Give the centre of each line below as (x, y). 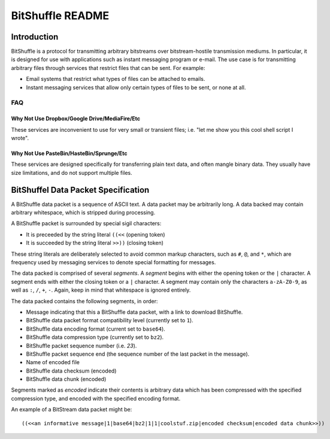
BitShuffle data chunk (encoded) (66, 379)
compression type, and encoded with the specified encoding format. (96, 398)
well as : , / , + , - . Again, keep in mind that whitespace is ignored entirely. (101, 290)
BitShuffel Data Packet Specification (80, 190)
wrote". (20, 138)
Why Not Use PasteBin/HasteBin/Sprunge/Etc (69, 153)
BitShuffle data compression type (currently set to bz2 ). (95, 337)
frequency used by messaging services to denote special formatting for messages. (113, 262)
